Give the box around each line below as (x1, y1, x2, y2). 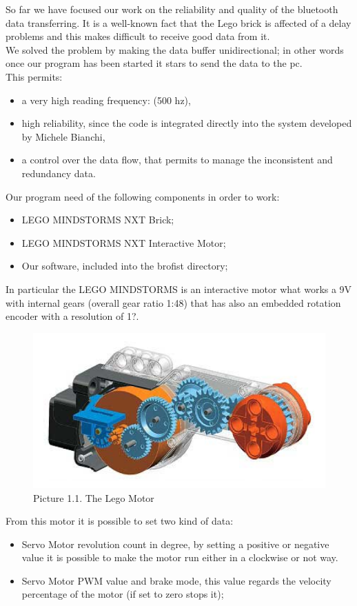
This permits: (6, 69, 63, 83)
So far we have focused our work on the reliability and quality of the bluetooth (6, 2, 338, 16)
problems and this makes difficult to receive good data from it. (6, 29, 270, 43)
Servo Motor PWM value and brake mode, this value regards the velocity (21, 573, 331, 587)
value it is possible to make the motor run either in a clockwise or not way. (21, 550, 338, 565)
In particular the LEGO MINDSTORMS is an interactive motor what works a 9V (6, 281, 352, 296)
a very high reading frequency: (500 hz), (21, 92, 191, 107)
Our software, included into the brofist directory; (21, 259, 228, 273)
